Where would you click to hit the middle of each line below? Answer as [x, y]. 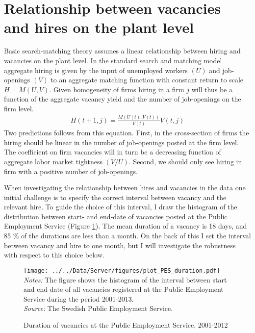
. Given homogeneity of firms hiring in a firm [117, 89]
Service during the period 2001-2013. [79, 298]
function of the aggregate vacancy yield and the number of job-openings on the [123, 99]
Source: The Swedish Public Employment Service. [98, 308]
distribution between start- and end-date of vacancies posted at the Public [116, 216]
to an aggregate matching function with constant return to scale [147, 80]
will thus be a [212, 89]
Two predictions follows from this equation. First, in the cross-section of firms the [127, 133]
